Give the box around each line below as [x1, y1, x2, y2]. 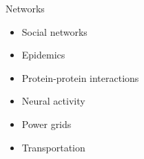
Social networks [21, 24, 88, 39]
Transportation [21, 140, 85, 154]
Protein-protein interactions [21, 70, 139, 85]
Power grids [21, 116, 72, 131]
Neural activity [21, 94, 85, 108]
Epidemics [21, 47, 65, 62]
